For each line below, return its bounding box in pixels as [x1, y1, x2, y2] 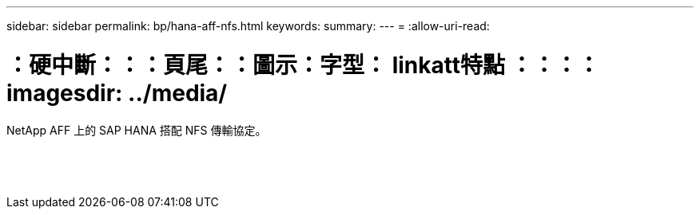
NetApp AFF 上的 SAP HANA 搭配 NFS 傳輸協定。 [6, 123, 267, 137]
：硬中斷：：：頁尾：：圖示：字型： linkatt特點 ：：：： [6, 51, 600, 79]
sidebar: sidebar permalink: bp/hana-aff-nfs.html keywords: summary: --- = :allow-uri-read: [6, 19, 490, 33]
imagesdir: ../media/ [6, 79, 228, 107]
